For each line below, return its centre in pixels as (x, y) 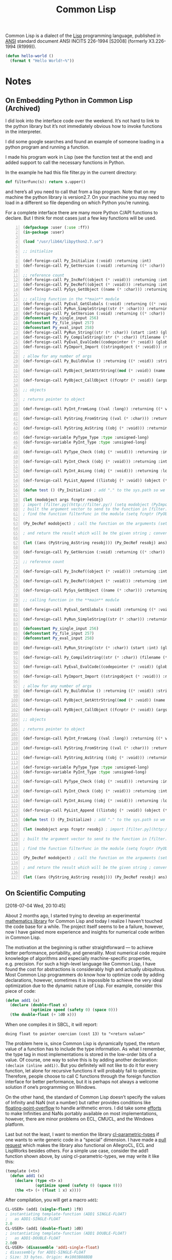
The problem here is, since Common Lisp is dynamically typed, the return (83, 1043)
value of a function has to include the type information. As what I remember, (85, 1049)
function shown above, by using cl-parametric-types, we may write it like (82, 1156)
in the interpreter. (24, 132)
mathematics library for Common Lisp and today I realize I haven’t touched (84, 921)
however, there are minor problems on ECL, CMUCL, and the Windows (80, 1119)
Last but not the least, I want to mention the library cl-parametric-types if (82, 1134)
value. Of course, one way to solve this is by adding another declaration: (82, 1060)
